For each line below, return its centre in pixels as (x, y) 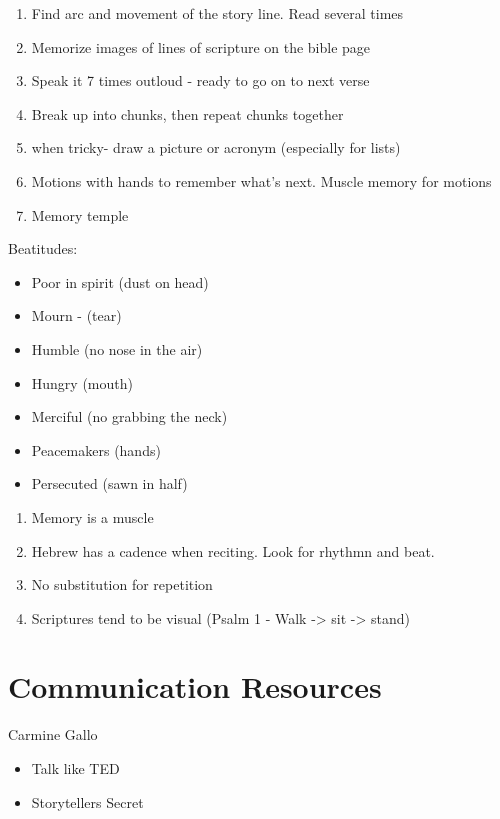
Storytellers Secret (87, 801)
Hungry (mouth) (82, 382)
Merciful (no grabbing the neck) (129, 416)
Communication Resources (195, 686)
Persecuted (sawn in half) (109, 483)
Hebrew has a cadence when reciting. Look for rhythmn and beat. (233, 550)
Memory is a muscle (92, 516)
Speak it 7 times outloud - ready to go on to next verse (200, 80)
